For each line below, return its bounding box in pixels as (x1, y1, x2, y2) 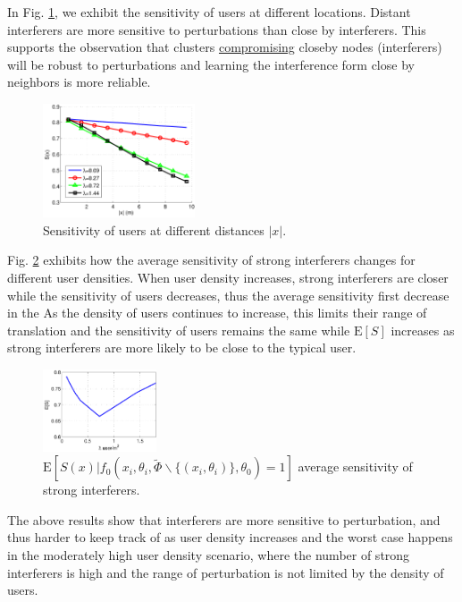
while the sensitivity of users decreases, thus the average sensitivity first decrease (7, 285, 449, 304)
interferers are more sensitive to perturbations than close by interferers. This (7, 20, 426, 38)
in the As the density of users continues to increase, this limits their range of (7, 303, 427, 322)
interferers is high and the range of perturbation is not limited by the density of (7, 563, 444, 581)
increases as (391, 320, 455, 339)
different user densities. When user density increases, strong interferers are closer (7, 268, 449, 286)
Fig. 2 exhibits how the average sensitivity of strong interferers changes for (7, 250, 416, 269)
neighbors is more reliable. (7, 72, 151, 91)
